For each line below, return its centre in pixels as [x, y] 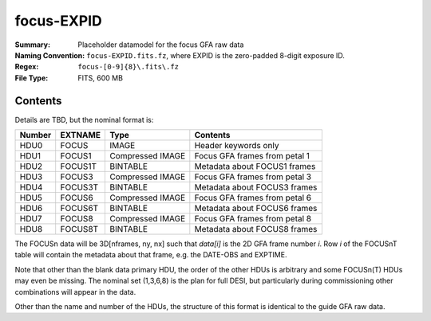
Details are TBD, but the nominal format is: [84, 119]
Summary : [33, 45]
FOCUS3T [79, 187]
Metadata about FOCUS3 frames [256, 187]
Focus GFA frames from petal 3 [253, 177]
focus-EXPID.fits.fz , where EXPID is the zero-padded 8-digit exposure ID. [215, 55]
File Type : [32, 78]
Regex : [27, 67]
